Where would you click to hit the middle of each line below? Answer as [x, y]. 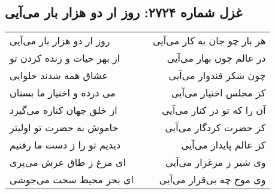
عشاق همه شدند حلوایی [59, 75]
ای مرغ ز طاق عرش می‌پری [68, 162]
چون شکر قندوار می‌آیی [217, 75]
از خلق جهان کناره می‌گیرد [64, 110]
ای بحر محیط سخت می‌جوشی [72, 180]
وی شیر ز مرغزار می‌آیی [216, 162]
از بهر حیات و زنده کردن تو [65, 58]
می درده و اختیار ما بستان [63, 93]
